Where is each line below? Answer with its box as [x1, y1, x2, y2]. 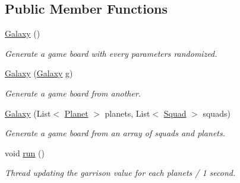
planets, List [105, 107, 150, 119]
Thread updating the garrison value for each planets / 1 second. [5, 166, 236, 179]
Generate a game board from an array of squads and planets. [5, 127, 225, 139]
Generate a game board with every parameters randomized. [5, 47, 217, 59]
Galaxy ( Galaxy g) [5, 67, 73, 79]
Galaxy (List [5, 107, 51, 119]
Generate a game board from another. [5, 86, 141, 99]
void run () [5, 146, 45, 159]
